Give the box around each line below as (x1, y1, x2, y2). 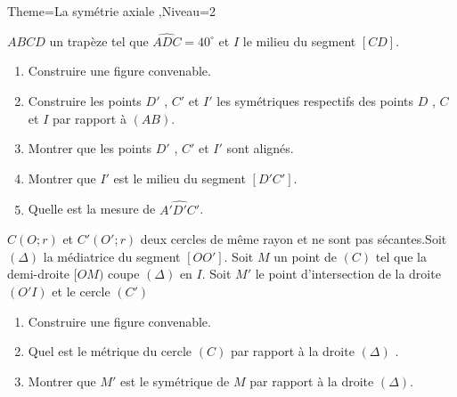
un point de (273, 247, 337, 265)
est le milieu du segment (113, 168, 246, 187)
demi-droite (7, 264, 70, 283)
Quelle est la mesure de (28, 199, 156, 218)
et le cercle (52, 281, 110, 300)
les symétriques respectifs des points (216, 92, 413, 109)
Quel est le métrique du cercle (28, 342, 192, 361)
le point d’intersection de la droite (255, 264, 441, 283)
